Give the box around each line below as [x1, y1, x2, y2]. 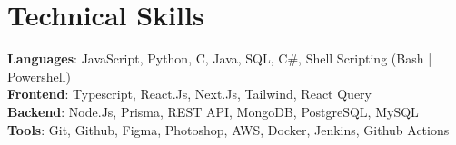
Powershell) [7, 66, 71, 85]
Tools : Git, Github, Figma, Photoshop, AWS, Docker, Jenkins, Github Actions [7, 120, 450, 139]
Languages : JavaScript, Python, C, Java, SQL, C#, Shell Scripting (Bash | [7, 49, 432, 68]
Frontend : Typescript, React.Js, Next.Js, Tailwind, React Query [7, 84, 372, 103]
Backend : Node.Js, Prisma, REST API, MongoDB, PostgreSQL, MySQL [7, 101, 419, 121]
